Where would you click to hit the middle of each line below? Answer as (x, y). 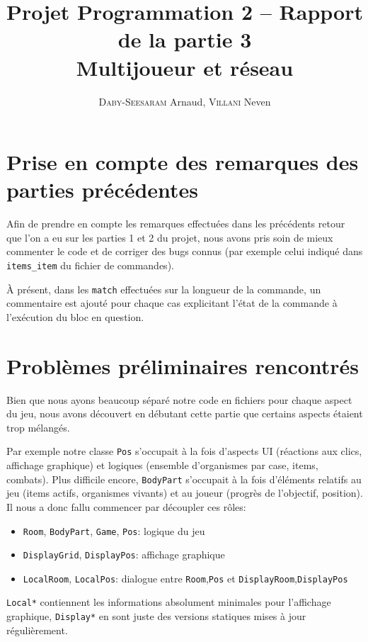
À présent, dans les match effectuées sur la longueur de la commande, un (164, 289)
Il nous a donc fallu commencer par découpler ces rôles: (126, 506)
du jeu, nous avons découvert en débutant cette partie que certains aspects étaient (185, 413)
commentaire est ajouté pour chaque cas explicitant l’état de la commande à (172, 303)
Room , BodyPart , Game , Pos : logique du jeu (114, 530)
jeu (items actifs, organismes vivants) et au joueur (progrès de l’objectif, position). (185, 493)
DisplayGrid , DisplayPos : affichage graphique (124, 554)
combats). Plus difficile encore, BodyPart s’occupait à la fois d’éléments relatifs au (184, 479)
